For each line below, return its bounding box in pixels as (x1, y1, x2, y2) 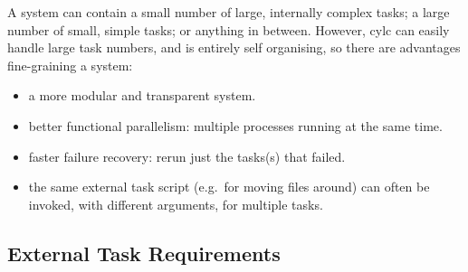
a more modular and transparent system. (28, 86, 256, 105)
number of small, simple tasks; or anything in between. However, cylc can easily (7, 20, 450, 39)
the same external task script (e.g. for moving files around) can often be (28, 177, 430, 196)
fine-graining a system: (7, 55, 133, 74)
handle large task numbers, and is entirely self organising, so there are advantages (7, 38, 461, 57)
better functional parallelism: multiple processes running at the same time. (28, 116, 443, 135)
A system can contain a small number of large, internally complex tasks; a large (7, 3, 450, 21)
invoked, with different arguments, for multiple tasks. (28, 194, 323, 213)
